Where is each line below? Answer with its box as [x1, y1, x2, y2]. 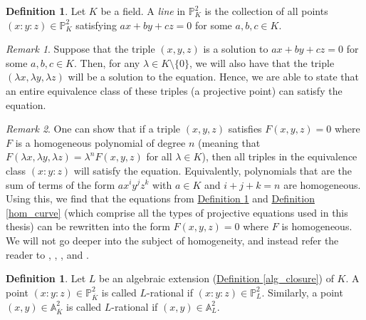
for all [146, 149, 172, 164]
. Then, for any [74, 55, 140, 70]
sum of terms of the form [6, 177, 115, 192]
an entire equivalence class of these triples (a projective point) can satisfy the [6, 83, 343, 98]
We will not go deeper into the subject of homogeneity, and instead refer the [6, 232, 339, 247]
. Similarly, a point [261, 284, 343, 299]
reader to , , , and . [6, 247, 89, 262]
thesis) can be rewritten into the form [6, 219, 170, 234]
